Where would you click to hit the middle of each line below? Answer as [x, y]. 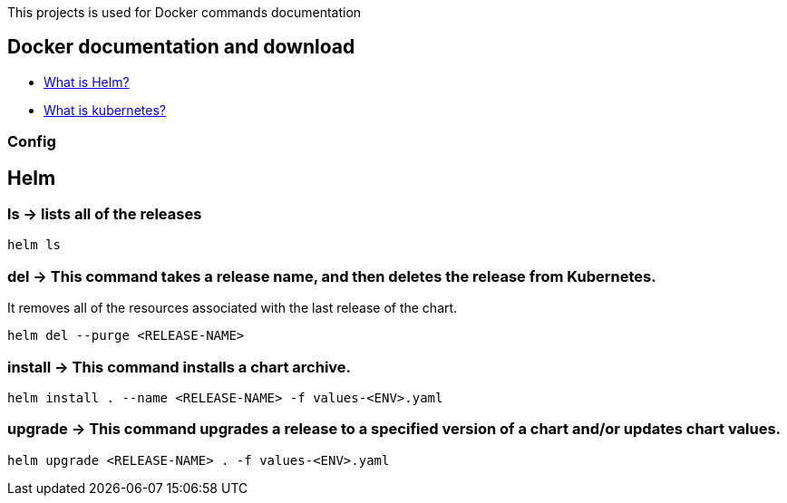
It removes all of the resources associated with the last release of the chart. [233, 308]
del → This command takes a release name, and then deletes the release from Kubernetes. [332, 276]
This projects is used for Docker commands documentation [185, 12]
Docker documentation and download [181, 47]
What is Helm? [87, 82]
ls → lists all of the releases [105, 214]
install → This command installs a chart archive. [180, 367]
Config [32, 142]
